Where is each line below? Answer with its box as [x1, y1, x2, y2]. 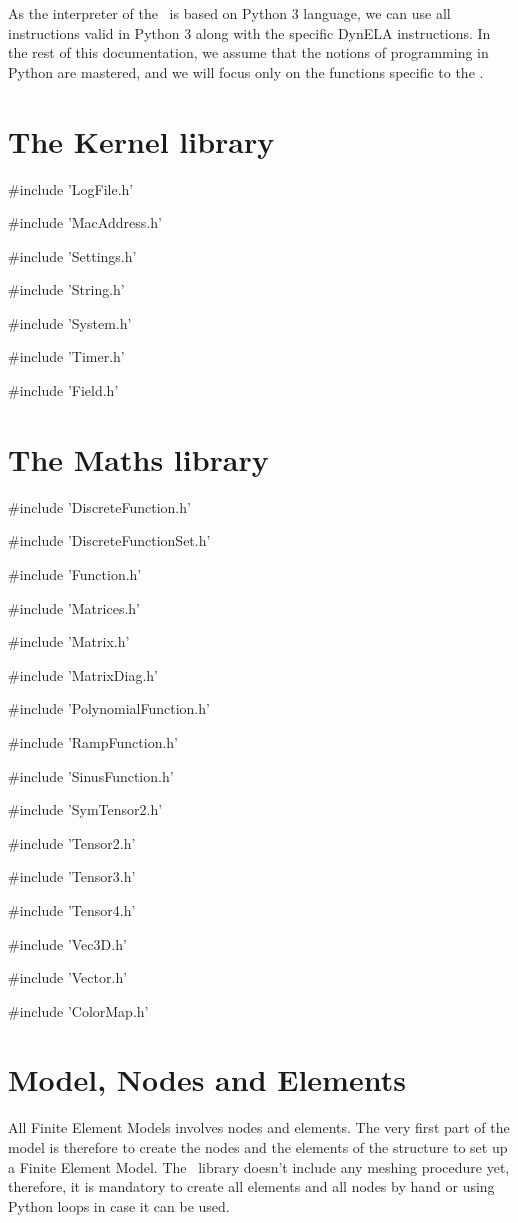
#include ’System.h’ [8, 312, 132, 333]
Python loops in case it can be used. [8, 1195, 230, 1216]
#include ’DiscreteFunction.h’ [8, 496, 191, 517]
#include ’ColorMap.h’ [8, 1000, 149, 1021]
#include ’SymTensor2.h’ [8, 799, 163, 820]
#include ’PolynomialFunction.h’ [8, 698, 210, 719]
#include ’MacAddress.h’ [8, 212, 162, 233]
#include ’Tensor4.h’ [8, 899, 136, 920]
